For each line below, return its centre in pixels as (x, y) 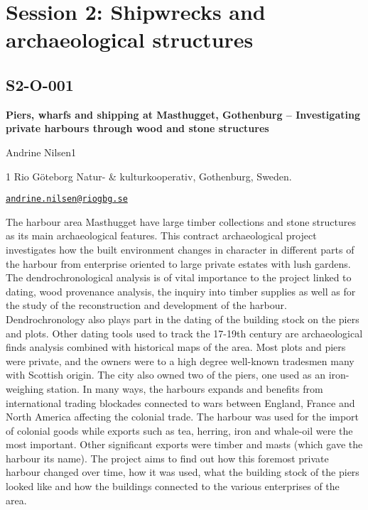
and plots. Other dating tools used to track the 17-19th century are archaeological (184, 333)
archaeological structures (130, 39)
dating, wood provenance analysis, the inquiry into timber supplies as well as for (181, 291)
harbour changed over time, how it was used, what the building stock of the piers (183, 472)
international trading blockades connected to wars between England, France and (180, 402)
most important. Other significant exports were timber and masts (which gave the (184, 444)
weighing (25, 388)
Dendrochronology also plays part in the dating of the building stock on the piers (183, 319)
